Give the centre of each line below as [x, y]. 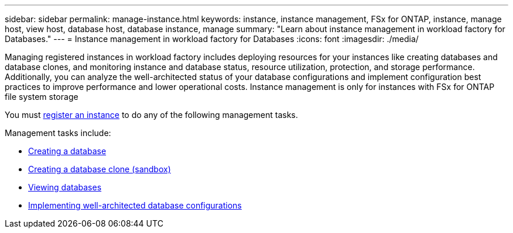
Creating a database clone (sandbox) [100, 169]
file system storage [42, 97]
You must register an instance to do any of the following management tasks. [151, 115]
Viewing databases [65, 187]
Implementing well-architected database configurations [135, 205]
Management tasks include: [58, 133]
